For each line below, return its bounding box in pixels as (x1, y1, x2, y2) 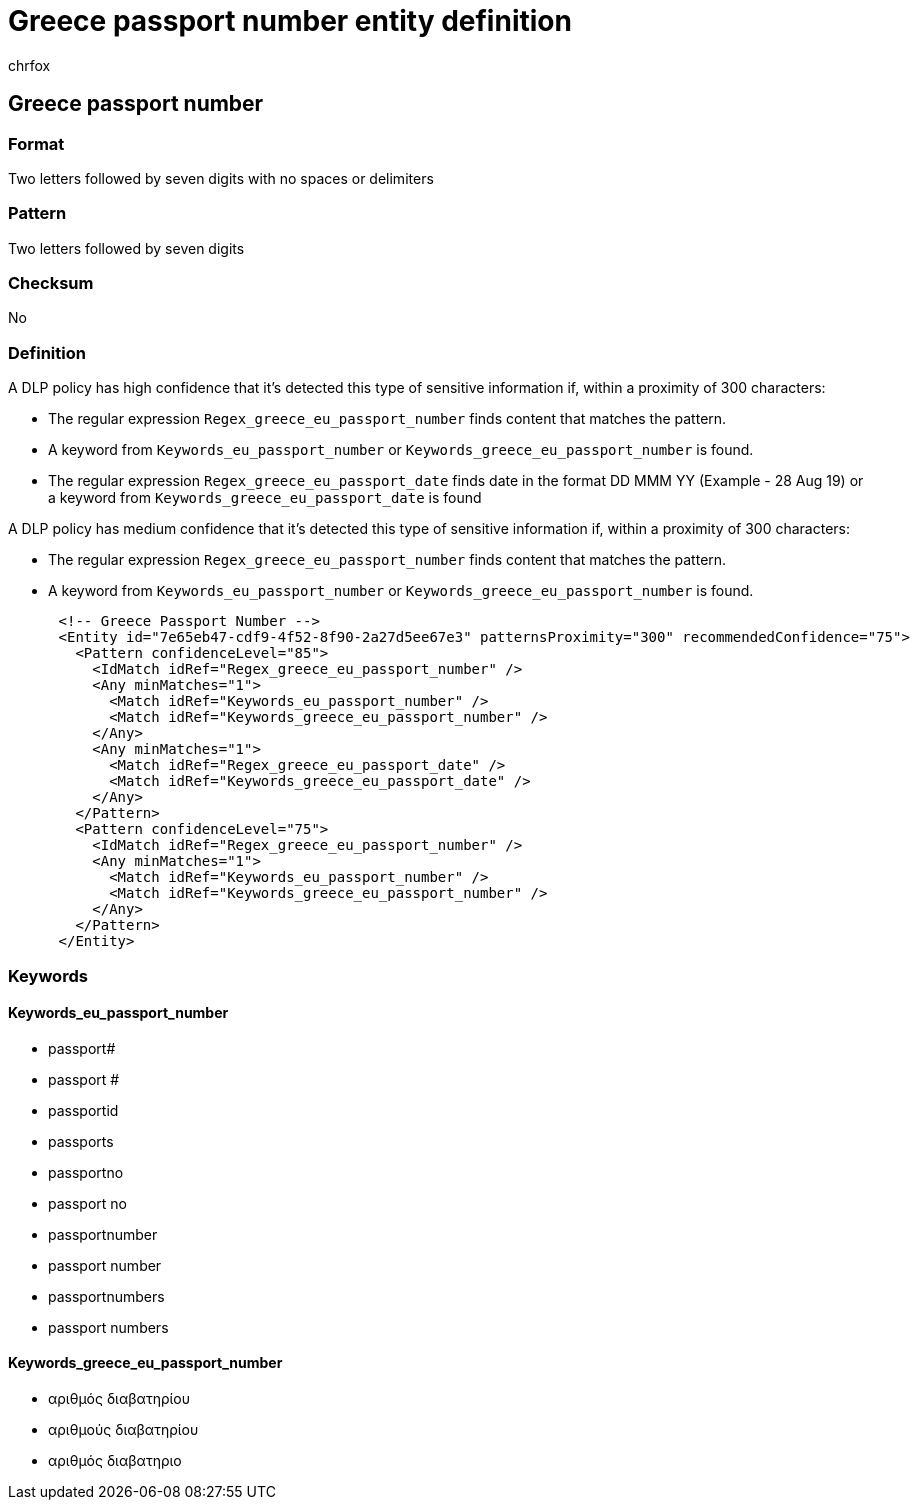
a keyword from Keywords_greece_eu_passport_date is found (48, 489, 482, 507)
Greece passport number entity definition (8, 4, 572, 38)
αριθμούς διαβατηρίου (48, 1421, 199, 1439)
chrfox (8, 56, 51, 74)
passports (48, 1132, 114, 1150)
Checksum (8, 273, 94, 294)
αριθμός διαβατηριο (48, 1452, 182, 1470)
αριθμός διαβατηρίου (48, 1390, 191, 1408)
